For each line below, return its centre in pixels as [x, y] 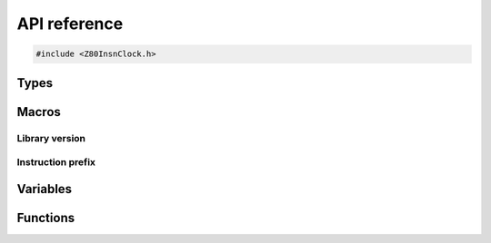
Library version [51, 138]
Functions [46, 218]
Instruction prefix [56, 162]
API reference [70, 24]
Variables [45, 189]
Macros [39, 112]
